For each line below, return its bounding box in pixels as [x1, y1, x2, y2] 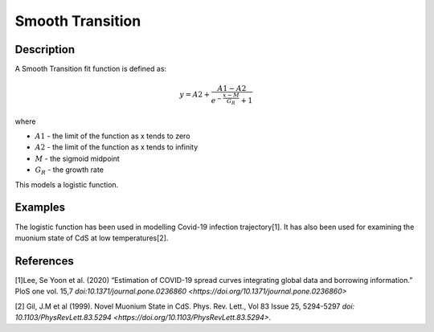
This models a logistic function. [14, 179, 119, 189]
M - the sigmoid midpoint [35, 154, 120, 163]
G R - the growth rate [35, 165, 104, 176]
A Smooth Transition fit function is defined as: [14, 64, 167, 74]
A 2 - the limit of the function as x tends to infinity [35, 142, 199, 152]
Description [14, 43, 76, 56]
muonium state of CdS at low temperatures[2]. [14, 233, 169, 243]
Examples [14, 201, 66, 215]
